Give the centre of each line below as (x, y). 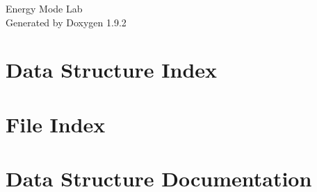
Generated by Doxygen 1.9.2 (66, 22)
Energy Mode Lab (44, 8)
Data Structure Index (112, 70)
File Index (56, 124)
